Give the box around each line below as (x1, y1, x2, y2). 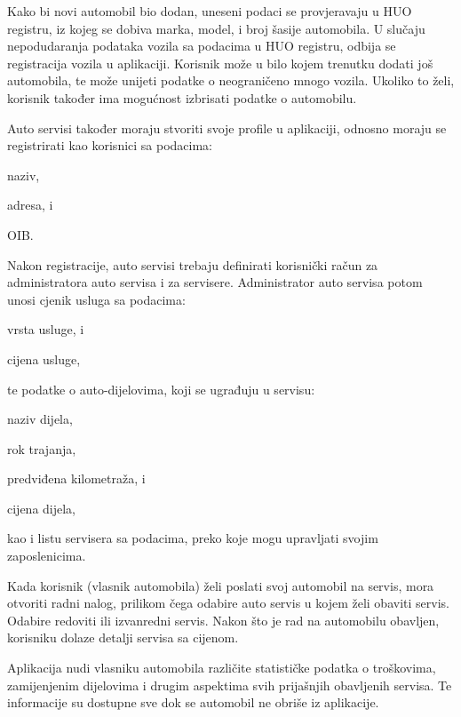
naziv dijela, (7, 410, 73, 428)
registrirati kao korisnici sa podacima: (7, 136, 213, 155)
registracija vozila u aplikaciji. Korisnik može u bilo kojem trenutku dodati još (7, 53, 433, 72)
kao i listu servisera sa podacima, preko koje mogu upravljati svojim (7, 529, 378, 547)
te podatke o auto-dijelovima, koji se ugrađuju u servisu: (7, 379, 315, 398)
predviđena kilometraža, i (7, 469, 146, 488)
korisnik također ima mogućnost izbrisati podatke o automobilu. (7, 88, 357, 107)
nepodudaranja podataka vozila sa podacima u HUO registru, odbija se (7, 36, 396, 55)
